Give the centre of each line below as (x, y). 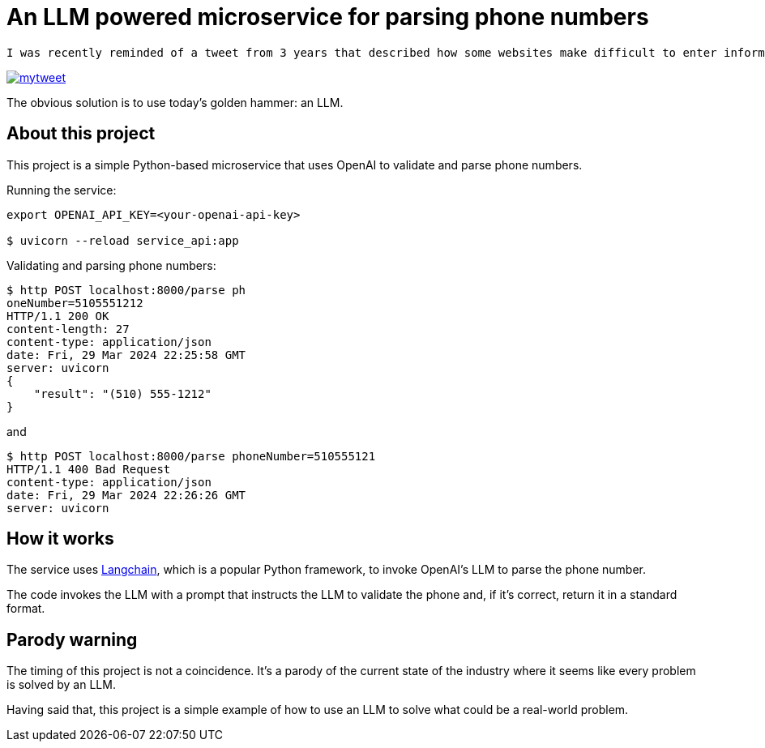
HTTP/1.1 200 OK (58, 316)
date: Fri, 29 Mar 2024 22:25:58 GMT (126, 355)
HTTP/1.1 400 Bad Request (89, 469)
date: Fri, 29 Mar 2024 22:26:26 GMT (126, 495)
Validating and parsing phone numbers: (111, 265)
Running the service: (62, 190)
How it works (60, 539)
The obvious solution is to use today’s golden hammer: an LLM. (175, 102)
